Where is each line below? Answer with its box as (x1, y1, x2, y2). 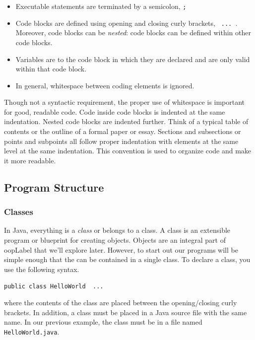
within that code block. (15, 64, 87, 74)
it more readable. (4, 155, 56, 165)
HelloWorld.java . (4, 326, 60, 337)
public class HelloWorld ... (4, 283, 104, 290)
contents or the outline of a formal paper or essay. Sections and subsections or (4, 126, 241, 136)
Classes (4, 205, 33, 218)
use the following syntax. (4, 264, 79, 274)
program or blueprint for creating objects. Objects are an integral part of (4, 235, 226, 245)
